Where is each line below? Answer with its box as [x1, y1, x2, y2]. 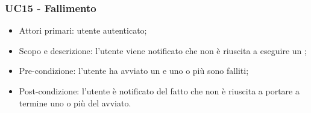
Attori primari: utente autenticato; [19, 24, 147, 37]
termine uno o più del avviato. [19, 96, 131, 109]
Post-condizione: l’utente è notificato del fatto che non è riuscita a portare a [19, 85, 300, 97]
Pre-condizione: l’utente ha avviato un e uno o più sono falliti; [19, 64, 249, 77]
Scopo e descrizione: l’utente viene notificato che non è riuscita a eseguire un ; [19, 44, 307, 56]
